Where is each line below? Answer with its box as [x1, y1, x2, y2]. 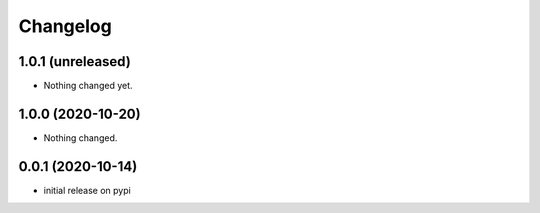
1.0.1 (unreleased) [18, 53, 132, 70]
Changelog [18, 15, 112, 37]
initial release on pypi [43, 184, 132, 196]
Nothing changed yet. [43, 80, 134, 92]
